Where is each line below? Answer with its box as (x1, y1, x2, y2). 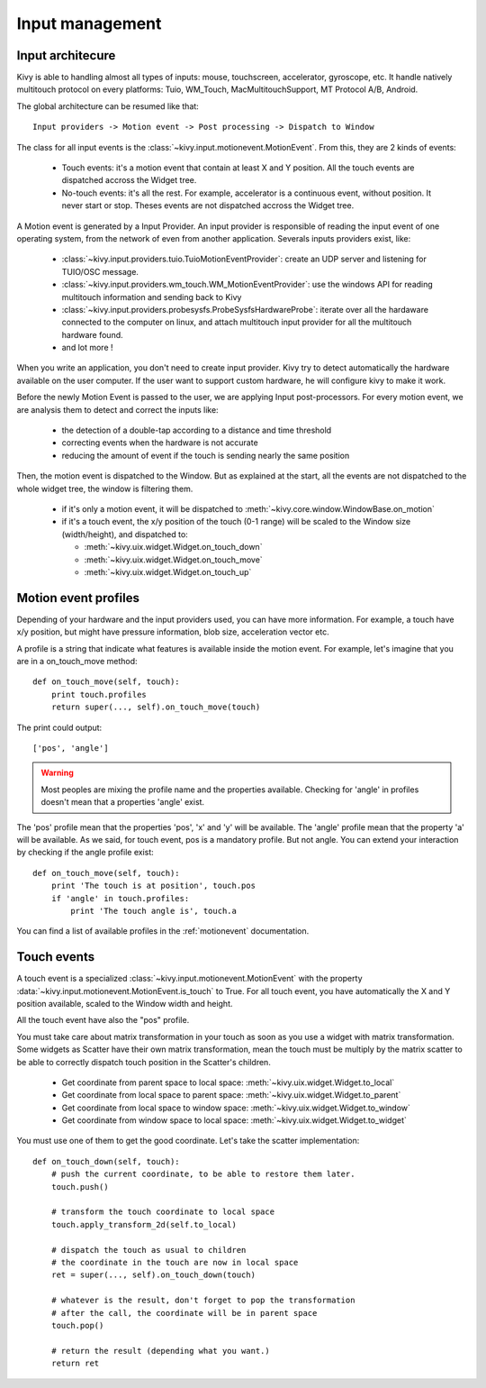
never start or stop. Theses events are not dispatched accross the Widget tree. (61, 200, 355, 211)
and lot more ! (61, 342, 113, 353)
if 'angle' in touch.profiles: (50, 893, 190, 903)
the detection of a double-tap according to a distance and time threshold (61, 425, 332, 436)
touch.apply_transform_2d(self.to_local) (50, 1219, 238, 1229)
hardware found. (61, 329, 123, 340)
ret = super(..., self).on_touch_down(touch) (50, 1270, 256, 1280)
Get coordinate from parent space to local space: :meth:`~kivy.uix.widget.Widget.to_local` (61, 1077, 395, 1088)
